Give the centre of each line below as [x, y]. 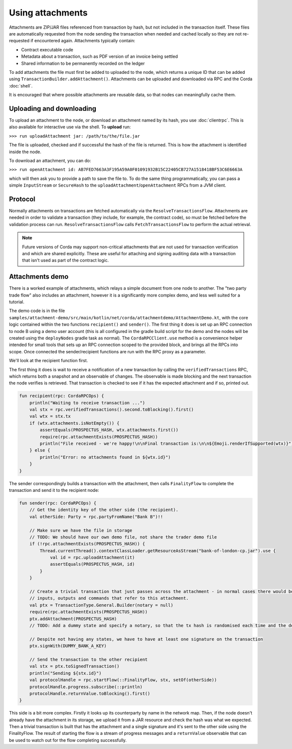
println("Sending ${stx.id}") [65, 673]
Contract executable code [47, 50]
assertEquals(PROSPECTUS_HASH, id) [92, 564]
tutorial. [17, 302]
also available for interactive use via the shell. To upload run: [70, 127]
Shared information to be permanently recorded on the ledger [83, 63]
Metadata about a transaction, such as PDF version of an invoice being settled [100, 56]
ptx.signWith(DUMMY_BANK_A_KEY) [68, 646]
